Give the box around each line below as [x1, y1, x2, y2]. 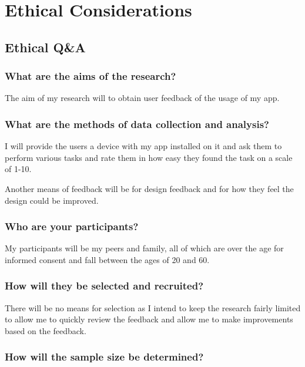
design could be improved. [5, 194, 99, 206]
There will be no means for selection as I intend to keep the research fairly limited [5, 301, 301, 314]
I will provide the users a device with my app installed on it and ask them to [5, 140, 282, 152]
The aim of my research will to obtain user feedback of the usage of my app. [5, 92, 280, 104]
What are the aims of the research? [5, 69, 176, 83]
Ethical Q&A [5, 38, 86, 56]
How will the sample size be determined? [5, 349, 204, 364]
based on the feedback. [5, 324, 86, 336]
